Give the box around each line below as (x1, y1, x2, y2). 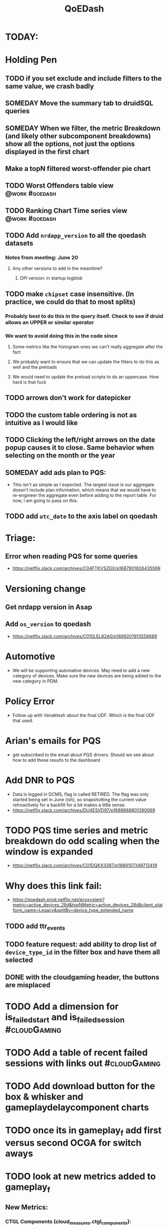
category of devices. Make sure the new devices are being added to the (12, 672, 161, 678)
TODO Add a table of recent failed (5, 1046, 148, 1058)
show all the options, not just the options (5, 139, 135, 148)
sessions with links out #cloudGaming (5, 1058, 161, 1069)
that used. (12, 718, 34, 724)
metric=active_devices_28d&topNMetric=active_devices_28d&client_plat (12, 902, 163, 908)
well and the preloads (12, 364, 57, 370)
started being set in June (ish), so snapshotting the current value (12, 796, 147, 802)
